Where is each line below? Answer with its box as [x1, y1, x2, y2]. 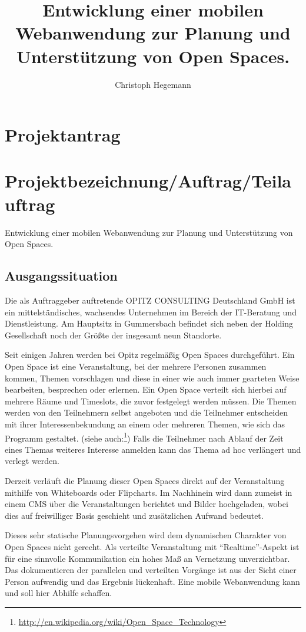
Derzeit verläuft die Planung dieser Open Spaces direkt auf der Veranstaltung [5, 474, 285, 486]
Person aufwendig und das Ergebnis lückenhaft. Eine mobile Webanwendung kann [5, 575, 300, 587]
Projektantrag [5, 123, 121, 147]
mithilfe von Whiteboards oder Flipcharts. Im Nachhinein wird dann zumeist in [5, 486, 292, 498]
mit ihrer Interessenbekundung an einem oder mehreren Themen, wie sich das [5, 417, 285, 430]
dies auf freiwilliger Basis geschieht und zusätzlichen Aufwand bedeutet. [5, 509, 264, 521]
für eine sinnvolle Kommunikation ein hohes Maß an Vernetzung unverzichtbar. [5, 552, 290, 564]
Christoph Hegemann [115, 78, 191, 90]
